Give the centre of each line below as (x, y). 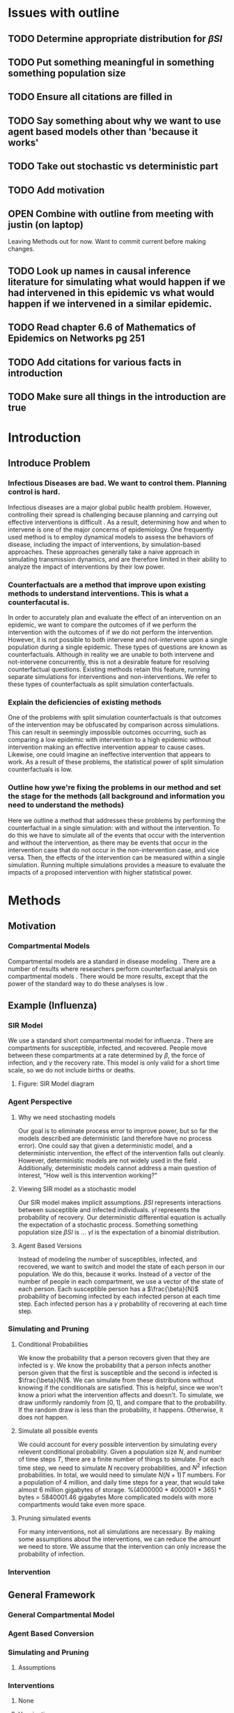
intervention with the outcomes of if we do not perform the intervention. (111, 632)
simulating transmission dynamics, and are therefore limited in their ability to (117, 559)
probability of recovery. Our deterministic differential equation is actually (122, 1217)
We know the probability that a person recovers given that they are (114, 1357)
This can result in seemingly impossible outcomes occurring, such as (107, 732)
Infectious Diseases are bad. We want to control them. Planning (117, 483)
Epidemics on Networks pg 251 (76, 338)
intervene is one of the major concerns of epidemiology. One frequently (111, 530)
